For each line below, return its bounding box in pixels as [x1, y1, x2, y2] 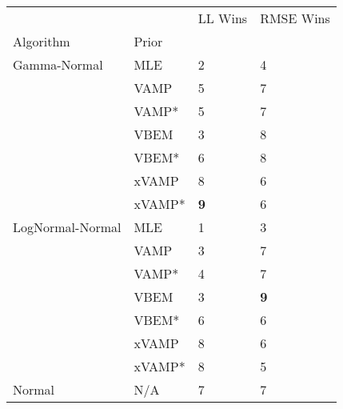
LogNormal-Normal [13, 218, 122, 236]
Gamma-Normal [13, 55, 103, 74]
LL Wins [197, 9, 248, 27]
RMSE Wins [260, 9, 330, 27]
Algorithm [13, 32, 70, 50]
